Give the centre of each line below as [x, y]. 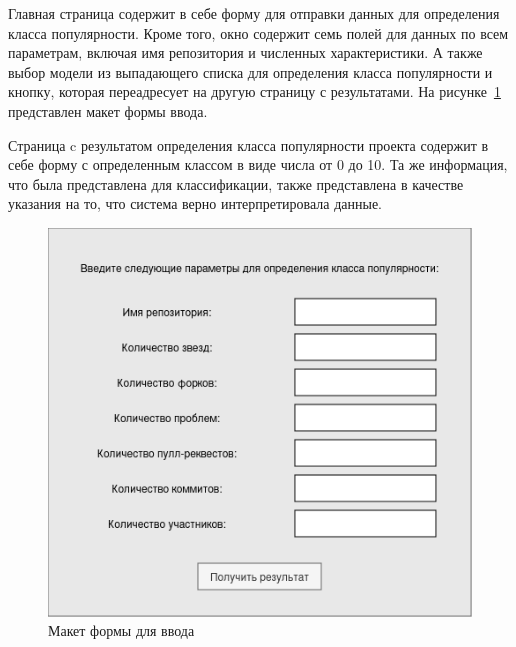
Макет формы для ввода [121, 630]
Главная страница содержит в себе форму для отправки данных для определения [254, 13]
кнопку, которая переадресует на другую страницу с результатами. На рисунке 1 [254, 91]
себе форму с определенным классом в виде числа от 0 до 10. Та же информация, [258, 164]
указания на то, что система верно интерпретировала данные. [195, 203]
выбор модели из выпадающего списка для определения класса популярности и [250, 71]
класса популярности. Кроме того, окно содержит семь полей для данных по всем [258, 32]
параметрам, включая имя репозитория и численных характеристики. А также [245, 52]
